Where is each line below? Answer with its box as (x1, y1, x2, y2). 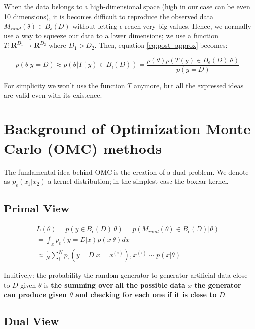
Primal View (4, 201, 70, 216)
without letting (72, 21, 118, 31)
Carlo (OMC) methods (4, 138, 162, 158)
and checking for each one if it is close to (75, 289, 217, 299)
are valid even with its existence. (4, 90, 102, 100)
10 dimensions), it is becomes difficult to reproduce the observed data (4, 11, 213, 21)
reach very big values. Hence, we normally (125, 21, 251, 31)
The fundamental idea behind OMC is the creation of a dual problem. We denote (4, 166, 249, 177)
